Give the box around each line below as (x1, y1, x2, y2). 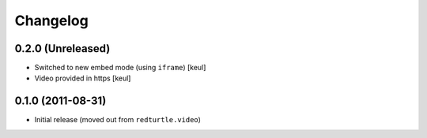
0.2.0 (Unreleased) (14, 42, 111, 55)
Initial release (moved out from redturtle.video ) (34, 115, 202, 125)
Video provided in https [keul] (34, 73, 131, 83)
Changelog (14, 12, 89, 29)
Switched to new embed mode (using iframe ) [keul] (34, 63, 206, 73)
